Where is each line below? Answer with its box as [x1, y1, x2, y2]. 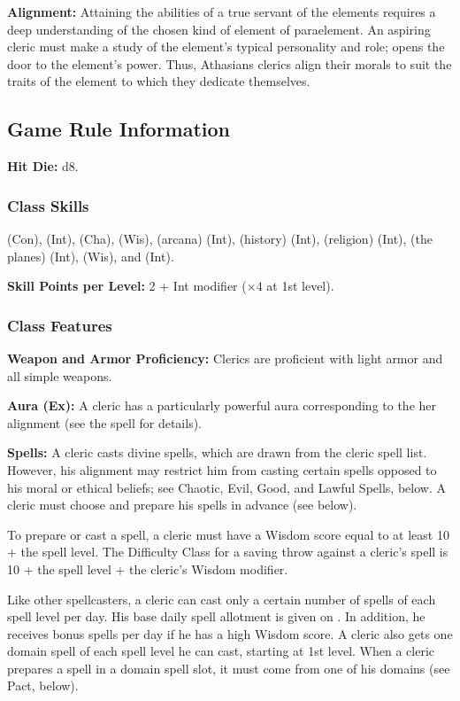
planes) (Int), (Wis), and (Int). [7, 246, 174, 265]
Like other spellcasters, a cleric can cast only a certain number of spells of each [7, 589, 436, 608]
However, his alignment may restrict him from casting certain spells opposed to [7, 460, 437, 479]
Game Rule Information [7, 115, 231, 143]
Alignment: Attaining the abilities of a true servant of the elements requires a [7, 3, 436, 20]
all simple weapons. [7, 366, 112, 385]
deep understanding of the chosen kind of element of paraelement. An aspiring [7, 19, 431, 38]
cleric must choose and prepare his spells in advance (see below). [7, 495, 357, 514]
